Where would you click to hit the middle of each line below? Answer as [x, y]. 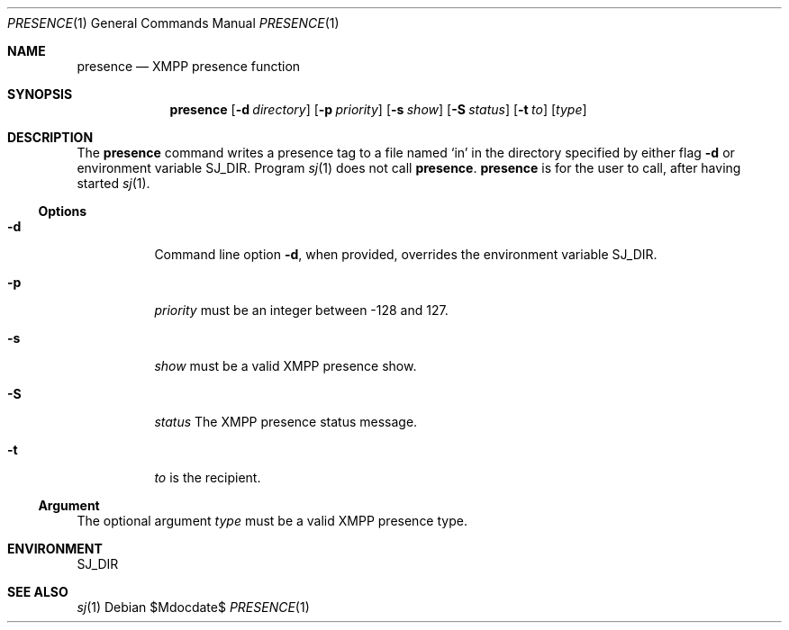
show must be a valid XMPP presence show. [286, 366]
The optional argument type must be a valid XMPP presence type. [272, 521]
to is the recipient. [208, 477]
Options [63, 211]
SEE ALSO [38, 592]
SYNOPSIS [40, 94]
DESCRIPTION [50, 137]
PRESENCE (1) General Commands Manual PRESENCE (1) [173, 23]
